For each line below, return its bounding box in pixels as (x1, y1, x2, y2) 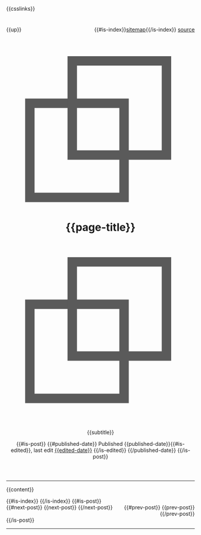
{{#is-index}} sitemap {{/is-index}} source (94, 26, 195, 33)
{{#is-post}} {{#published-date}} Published (16, 440, 123, 447)
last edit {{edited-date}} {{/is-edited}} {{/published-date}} (33, 447, 176, 454)
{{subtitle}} (86, 429, 115, 436)
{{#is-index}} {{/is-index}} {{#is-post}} (6, 497, 102, 505)
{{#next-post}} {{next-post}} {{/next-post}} (6, 503, 113, 510)
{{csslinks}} (6, 5, 35, 12)
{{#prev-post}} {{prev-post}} (124, 503, 195, 510)
